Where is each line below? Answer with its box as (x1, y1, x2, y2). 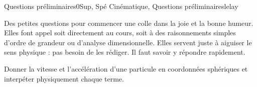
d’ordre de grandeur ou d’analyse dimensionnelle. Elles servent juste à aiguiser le (4, 37, 252, 47)
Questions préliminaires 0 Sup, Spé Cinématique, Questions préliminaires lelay (4, 1, 238, 11)
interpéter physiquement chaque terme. (4, 73, 124, 84)
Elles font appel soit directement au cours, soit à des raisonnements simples (4, 27, 236, 38)
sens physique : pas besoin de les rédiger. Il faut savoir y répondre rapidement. (4, 47, 245, 57)
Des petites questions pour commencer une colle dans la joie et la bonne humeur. (4, 17, 253, 28)
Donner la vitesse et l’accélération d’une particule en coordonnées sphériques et (4, 63, 248, 74)
